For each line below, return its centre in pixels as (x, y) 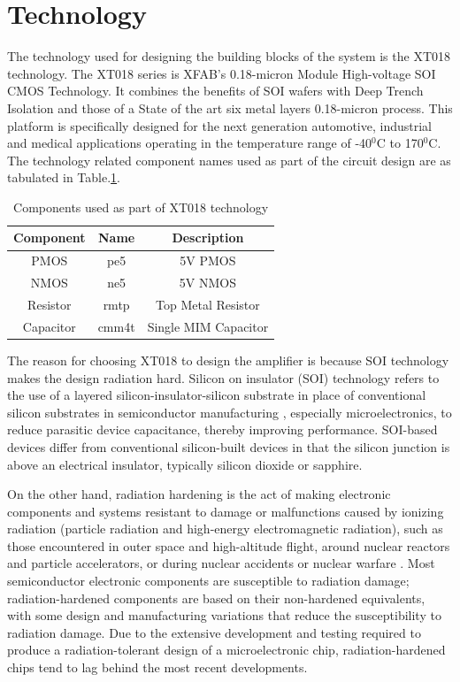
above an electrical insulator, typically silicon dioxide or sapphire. (185, 464)
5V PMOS (208, 261)
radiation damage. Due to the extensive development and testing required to (214, 632)
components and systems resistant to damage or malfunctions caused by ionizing (226, 511)
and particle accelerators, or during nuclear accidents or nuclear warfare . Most (221, 563)
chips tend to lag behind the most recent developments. (157, 667)
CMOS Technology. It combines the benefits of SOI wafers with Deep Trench (215, 91)
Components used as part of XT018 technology (141, 207)
